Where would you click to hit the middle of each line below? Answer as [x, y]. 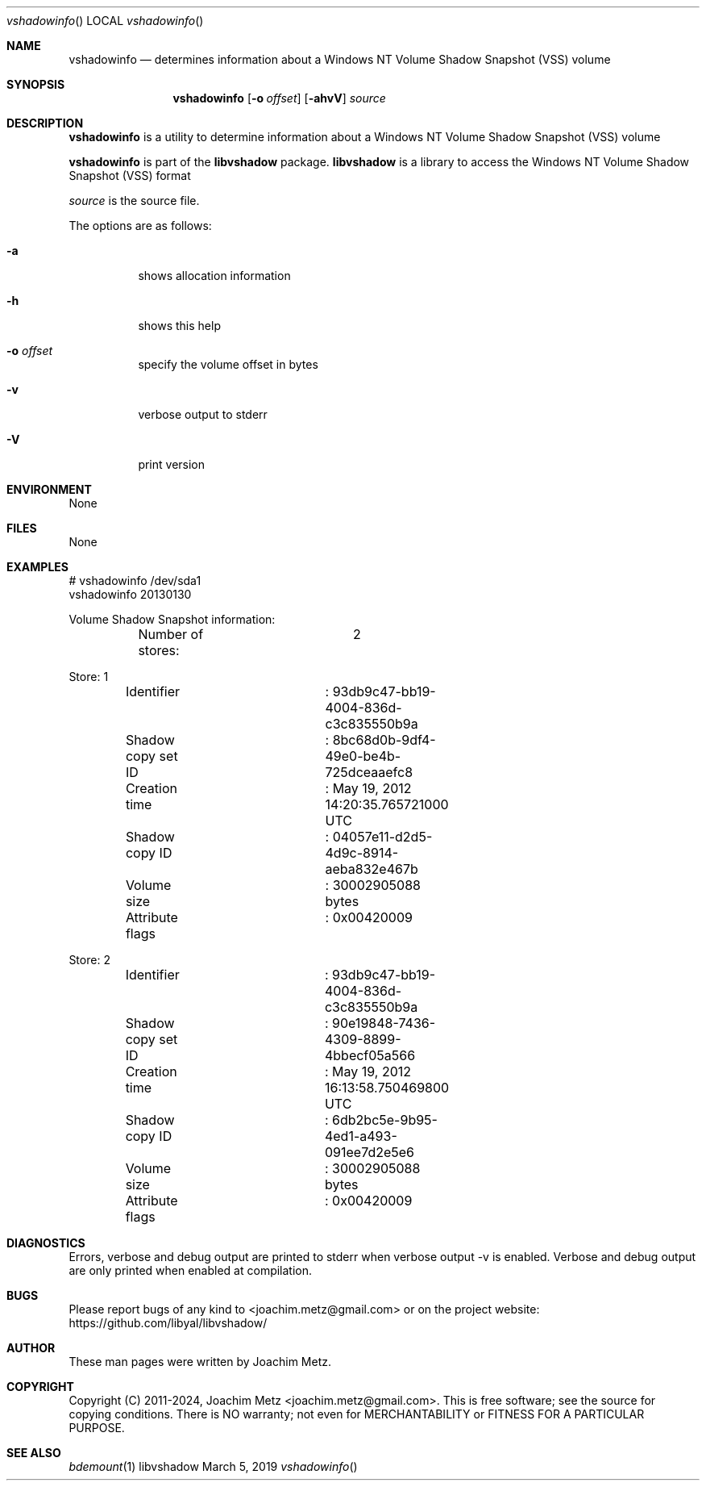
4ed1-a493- [361, 1136]
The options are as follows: [140, 226]
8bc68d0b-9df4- [384, 740]
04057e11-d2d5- [382, 837]
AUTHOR [31, 1348]
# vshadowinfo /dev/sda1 [135, 581]
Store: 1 [89, 677]
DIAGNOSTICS [46, 1243]
